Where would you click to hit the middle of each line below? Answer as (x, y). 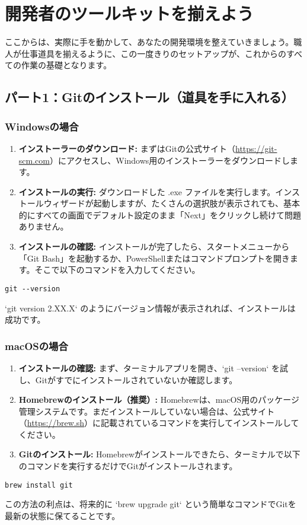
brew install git (39, 485)
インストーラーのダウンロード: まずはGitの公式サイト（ (127, 148)
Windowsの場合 (42, 126)
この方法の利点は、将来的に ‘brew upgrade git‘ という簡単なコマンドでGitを (151, 504)
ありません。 (44, 226)
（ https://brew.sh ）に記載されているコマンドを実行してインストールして (159, 423)
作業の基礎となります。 (66, 65)
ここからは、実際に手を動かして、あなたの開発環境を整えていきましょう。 (149, 42)
